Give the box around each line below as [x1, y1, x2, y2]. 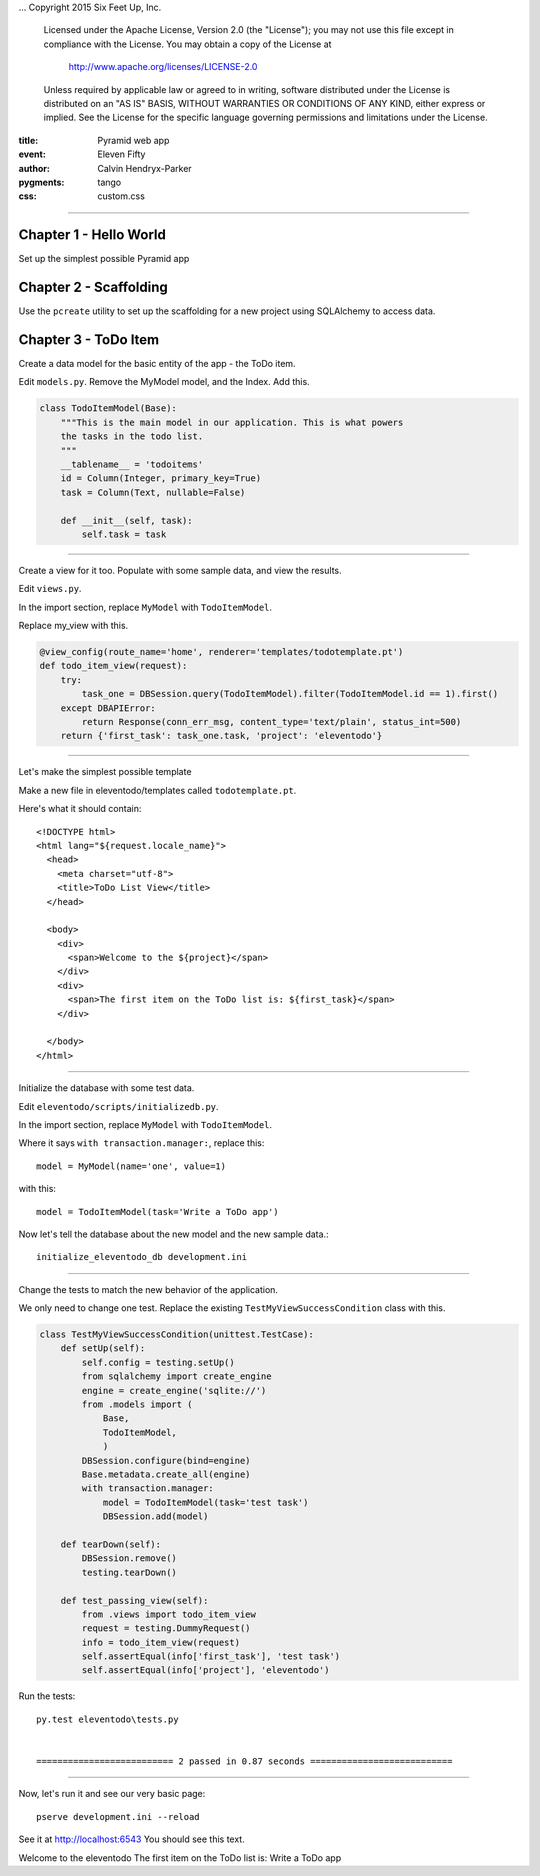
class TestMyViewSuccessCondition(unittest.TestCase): [39, 1329, 314, 1340]
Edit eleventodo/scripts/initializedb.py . [18, 1100, 219, 1112]
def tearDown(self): [60, 1538, 162, 1550]
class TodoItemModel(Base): [39, 403, 177, 414]
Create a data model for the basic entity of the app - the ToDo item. [18, 358, 296, 370]
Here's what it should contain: [18, 803, 142, 815]
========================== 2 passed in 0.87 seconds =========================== [36, 1756, 453, 1767]
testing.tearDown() [81, 1566, 177, 1578]
